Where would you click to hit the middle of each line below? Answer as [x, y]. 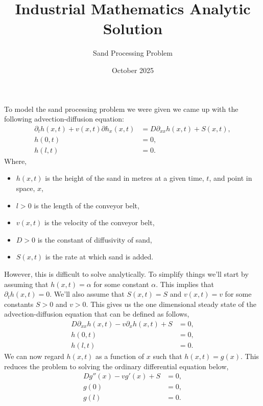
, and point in [231, 178]
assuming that [26, 284]
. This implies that [185, 284]
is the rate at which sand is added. [99, 257]
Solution [133, 28]
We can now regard [34, 356]
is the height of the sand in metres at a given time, [125, 178]
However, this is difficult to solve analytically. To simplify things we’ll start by [126, 273]
